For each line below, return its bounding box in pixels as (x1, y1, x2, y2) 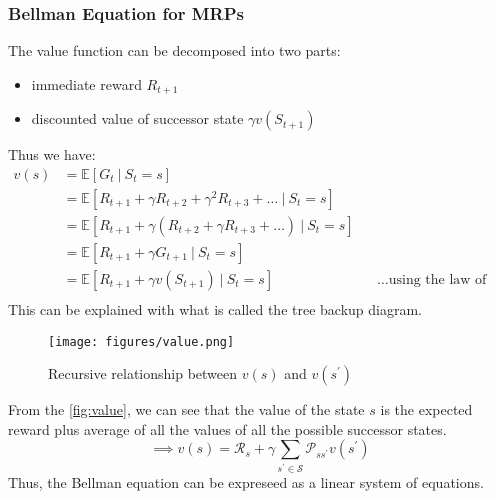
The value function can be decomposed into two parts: (8, 40, 341, 61)
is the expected (380, 399, 473, 420)
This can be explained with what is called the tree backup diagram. (8, 299, 423, 320)
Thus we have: (8, 144, 96, 165)
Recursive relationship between (48, 363, 238, 384)
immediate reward (31, 73, 142, 94)
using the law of (388, 273, 487, 287)
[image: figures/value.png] (48, 334, 235, 349)
